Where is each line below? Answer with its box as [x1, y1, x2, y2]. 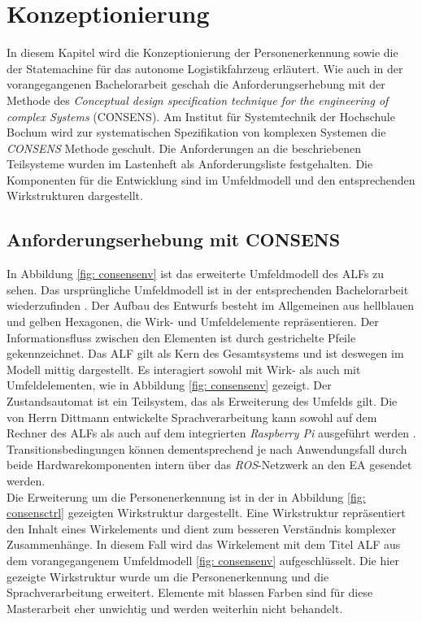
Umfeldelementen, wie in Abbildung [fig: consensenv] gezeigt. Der [7, 376, 332, 394]
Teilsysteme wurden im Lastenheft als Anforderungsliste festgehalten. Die [7, 155, 373, 172]
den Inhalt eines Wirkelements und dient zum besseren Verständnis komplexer [7, 520, 396, 537]
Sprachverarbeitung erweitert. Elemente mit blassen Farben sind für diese [7, 584, 373, 601]
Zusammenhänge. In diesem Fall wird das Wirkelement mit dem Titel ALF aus [7, 536, 401, 553]
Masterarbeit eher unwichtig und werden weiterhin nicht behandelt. [7, 599, 343, 616]
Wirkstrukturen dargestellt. [7, 187, 143, 204]
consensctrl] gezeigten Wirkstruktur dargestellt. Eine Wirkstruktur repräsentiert [7, 504, 406, 521]
